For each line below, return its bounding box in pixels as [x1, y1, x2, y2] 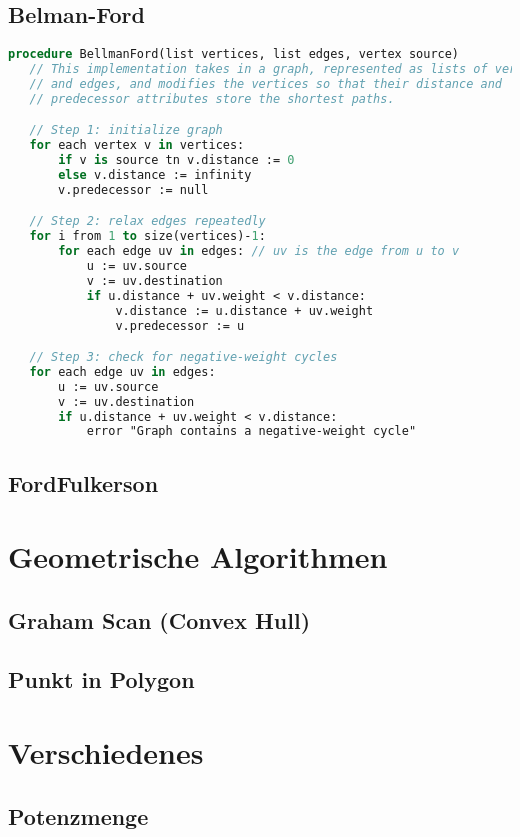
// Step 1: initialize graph [29, 123, 223, 138]
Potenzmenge [8, 800, 149, 831]
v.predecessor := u [115, 318, 245, 333]
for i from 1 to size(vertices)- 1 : [29, 229, 266, 244]
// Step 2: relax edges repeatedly [29, 214, 266, 229]
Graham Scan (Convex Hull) [8, 604, 311, 635]
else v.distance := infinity [58, 167, 252, 182]
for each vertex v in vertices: [29, 138, 245, 153]
